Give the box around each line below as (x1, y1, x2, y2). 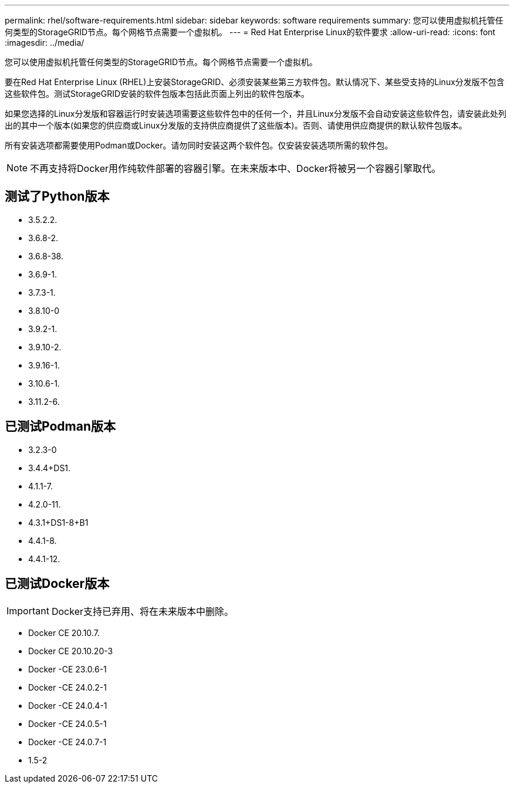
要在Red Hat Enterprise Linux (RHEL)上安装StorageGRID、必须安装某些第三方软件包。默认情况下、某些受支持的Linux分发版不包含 (5, 77, 505, 87)
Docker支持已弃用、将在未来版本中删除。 (51, 605, 234, 617)
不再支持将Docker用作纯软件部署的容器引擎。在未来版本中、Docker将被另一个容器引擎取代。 (30, 163, 441, 174)
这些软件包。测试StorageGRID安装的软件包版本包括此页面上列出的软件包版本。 (5, 89, 310, 99)
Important (6, 604, 49, 617)
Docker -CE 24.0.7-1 (28, 736, 107, 747)
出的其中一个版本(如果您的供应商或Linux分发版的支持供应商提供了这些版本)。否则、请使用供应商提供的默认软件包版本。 (5, 120, 467, 130)
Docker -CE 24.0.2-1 (28, 682, 107, 692)
